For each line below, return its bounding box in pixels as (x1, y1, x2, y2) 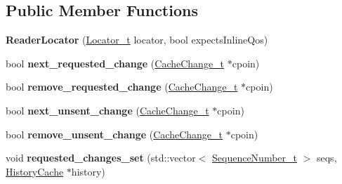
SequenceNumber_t (212, 150, 297, 165)
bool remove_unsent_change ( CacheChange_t (6, 126, 223, 141)
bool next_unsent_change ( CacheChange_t (6, 103, 209, 117)
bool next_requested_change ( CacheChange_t (6, 55, 225, 70)
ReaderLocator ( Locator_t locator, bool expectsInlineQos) (6, 32, 268, 47)
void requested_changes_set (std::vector (6, 150, 196, 165)
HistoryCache (6, 164, 64, 178)
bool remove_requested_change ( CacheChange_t (6, 79, 238, 94)
